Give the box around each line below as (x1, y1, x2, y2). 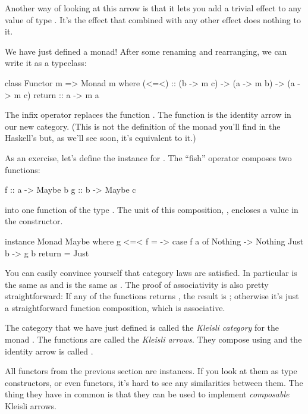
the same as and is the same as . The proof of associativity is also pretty (5, 278, 269, 290)
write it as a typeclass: (5, 57, 87, 69)
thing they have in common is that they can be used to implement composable (5, 388, 290, 400)
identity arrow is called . (5, 344, 93, 357)
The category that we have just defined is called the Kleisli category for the (5, 321, 279, 334)
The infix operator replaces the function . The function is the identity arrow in (5, 108, 291, 121)
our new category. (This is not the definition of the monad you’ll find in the (5, 120, 281, 132)
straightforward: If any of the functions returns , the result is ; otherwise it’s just (5, 290, 299, 302)
